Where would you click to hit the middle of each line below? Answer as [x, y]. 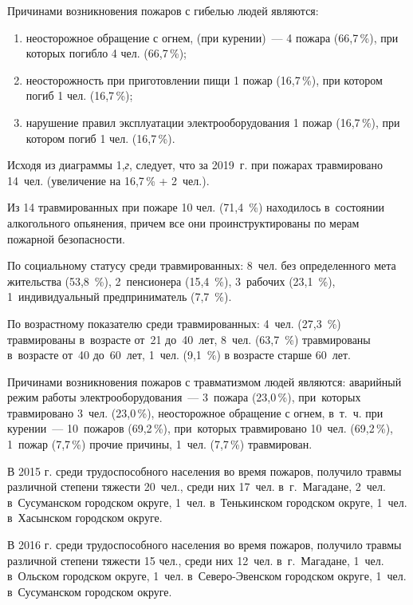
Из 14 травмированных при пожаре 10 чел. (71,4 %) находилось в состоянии [196, 207]
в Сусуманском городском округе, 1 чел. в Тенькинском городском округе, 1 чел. [207, 502]
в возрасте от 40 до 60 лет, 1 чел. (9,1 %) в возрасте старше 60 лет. [179, 355]
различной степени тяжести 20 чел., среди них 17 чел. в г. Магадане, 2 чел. [197, 486]
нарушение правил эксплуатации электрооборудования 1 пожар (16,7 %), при [213, 122]
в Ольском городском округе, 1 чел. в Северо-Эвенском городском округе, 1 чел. [207, 576]
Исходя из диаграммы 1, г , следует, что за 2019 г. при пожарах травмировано [195, 165]
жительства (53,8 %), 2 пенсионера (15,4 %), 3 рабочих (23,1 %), [171, 281]
